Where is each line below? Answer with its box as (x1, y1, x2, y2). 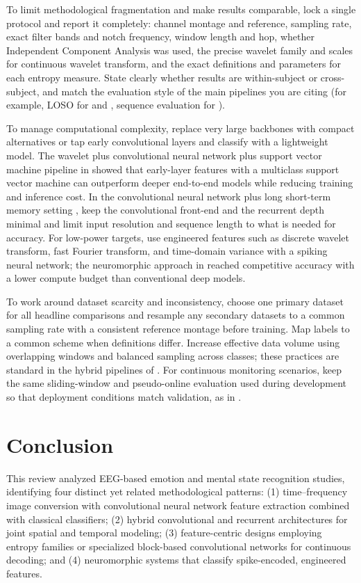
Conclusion (6, 430, 114, 458)
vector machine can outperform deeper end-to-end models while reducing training (6, 175, 353, 190)
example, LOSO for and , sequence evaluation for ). (6, 97, 225, 112)
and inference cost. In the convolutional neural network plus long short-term (6, 189, 331, 203)
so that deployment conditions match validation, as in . (6, 390, 242, 404)
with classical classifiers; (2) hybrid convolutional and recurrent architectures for (6, 511, 348, 526)
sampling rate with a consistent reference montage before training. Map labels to (6, 321, 350, 336)
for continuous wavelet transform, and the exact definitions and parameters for (6, 56, 342, 71)
